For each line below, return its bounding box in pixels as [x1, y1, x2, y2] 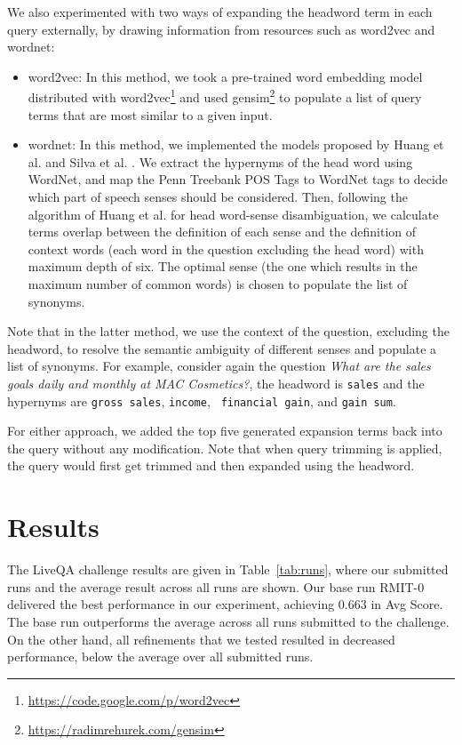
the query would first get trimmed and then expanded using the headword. [7, 456, 415, 475]
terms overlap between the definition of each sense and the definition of [28, 222, 417, 241]
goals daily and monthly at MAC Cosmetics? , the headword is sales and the [7, 373, 425, 392]
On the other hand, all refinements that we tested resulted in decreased [7, 629, 395, 648]
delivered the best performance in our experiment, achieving [7, 595, 335, 613]
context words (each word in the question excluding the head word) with [28, 239, 424, 258]
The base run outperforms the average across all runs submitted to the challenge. [7, 612, 450, 630]
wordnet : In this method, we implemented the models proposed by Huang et [28, 135, 444, 154]
